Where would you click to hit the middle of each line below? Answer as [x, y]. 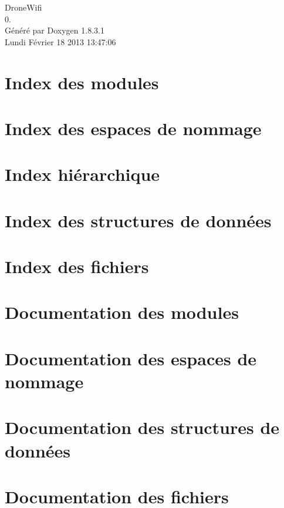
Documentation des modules [122, 312]
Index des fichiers [77, 266]
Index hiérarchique [82, 174]
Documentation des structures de [142, 427]
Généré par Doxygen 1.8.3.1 [55, 30]
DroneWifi [23, 7]
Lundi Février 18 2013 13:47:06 [60, 41]
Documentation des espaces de [131, 358]
